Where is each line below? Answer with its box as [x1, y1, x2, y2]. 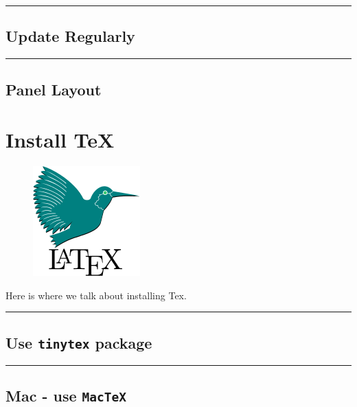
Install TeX [5, 126, 115, 154]
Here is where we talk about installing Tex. [5, 288, 187, 302]
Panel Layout [5, 78, 102, 100]
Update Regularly [5, 25, 135, 47]
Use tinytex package [5, 332, 152, 353]
